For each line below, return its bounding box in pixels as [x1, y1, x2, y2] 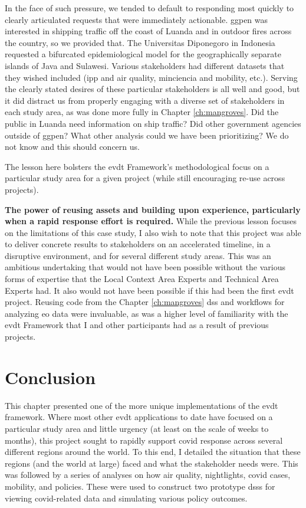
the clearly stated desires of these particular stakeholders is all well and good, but [5, 83, 300, 95]
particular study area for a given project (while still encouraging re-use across [5, 172, 285, 184]
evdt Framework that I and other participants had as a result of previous [5, 319, 269, 331]
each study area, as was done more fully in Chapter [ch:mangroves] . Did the [5, 106, 279, 118]
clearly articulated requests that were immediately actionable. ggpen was [5, 13, 268, 25]
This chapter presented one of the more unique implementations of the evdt [5, 399, 278, 411]
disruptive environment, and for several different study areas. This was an [5, 249, 271, 261]
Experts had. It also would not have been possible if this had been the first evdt [5, 284, 294, 296]
